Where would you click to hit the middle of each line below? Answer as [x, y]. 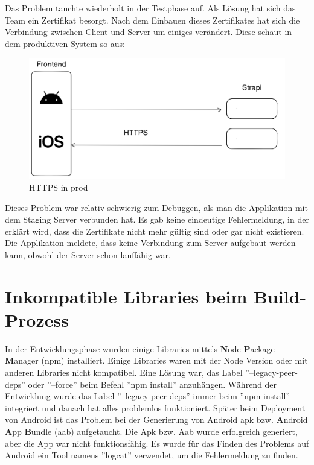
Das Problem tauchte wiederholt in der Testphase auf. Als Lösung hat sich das [150, 8]
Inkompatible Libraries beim [126, 296]
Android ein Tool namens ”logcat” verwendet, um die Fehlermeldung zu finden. [152, 455]
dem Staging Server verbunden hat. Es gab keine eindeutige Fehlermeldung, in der [157, 219]
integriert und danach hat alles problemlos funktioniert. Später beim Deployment [155, 407]
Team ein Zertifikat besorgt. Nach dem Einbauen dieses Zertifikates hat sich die [152, 20]
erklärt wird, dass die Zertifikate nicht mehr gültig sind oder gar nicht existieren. [155, 231]
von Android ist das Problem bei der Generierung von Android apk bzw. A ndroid [156, 419]
